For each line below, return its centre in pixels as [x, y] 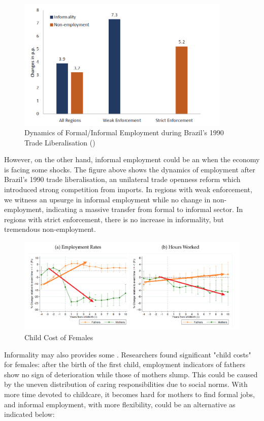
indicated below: [29, 414]
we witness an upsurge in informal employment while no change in [107, 199]
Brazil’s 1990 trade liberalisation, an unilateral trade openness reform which [122, 179]
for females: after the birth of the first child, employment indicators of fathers [125, 364]
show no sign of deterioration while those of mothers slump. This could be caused [131, 374]
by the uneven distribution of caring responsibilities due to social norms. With [126, 384]
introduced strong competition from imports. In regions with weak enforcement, [128, 189]
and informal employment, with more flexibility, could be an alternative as [120, 404]
